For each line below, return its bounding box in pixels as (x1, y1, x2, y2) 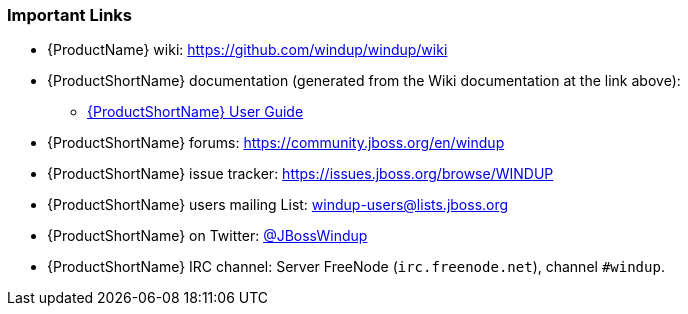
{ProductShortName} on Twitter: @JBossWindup (47, 227, 368, 245)
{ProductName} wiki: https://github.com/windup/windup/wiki (47, 41, 448, 59)
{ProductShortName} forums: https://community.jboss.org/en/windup (47, 134, 505, 152)
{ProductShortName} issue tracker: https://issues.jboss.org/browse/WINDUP (47, 165, 554, 183)
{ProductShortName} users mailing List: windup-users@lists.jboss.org (47, 196, 509, 214)
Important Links (7, 5, 132, 25)
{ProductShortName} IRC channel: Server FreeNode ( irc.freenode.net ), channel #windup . (47, 258, 665, 276)
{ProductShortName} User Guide (87, 103, 304, 121)
